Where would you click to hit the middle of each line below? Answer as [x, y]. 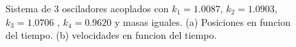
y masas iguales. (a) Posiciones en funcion [203, 21]
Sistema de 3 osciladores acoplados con [87, 8]
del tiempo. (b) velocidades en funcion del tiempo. [111, 35]
